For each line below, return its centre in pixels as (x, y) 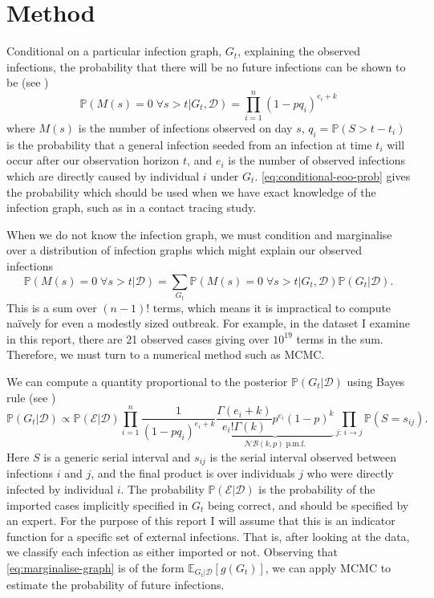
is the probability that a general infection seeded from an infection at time (189, 144)
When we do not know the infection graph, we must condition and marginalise (199, 234)
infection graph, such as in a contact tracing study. (132, 207)
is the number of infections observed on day (185, 128)
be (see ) (28, 82)
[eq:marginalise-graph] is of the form (95, 568)
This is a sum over (52, 307)
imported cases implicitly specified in (97, 504)
